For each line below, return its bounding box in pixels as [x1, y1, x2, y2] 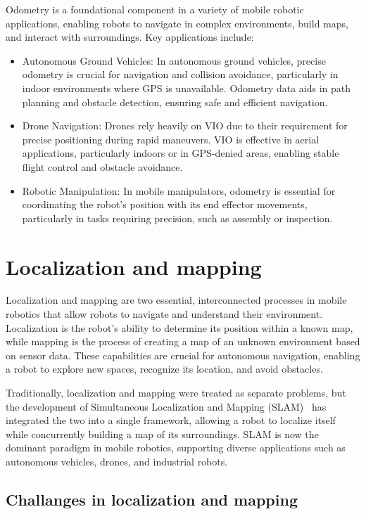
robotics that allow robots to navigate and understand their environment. [6, 307, 323, 321]
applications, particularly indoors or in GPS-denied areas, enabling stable [22, 146, 339, 160]
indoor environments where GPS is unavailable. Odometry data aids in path [22, 80, 351, 95]
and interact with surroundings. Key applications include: [6, 30, 254, 44]
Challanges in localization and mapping [6, 488, 298, 510]
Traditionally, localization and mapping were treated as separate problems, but [6, 385, 346, 399]
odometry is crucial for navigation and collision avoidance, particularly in [22, 67, 339, 82]
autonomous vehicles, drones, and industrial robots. [6, 454, 228, 468]
